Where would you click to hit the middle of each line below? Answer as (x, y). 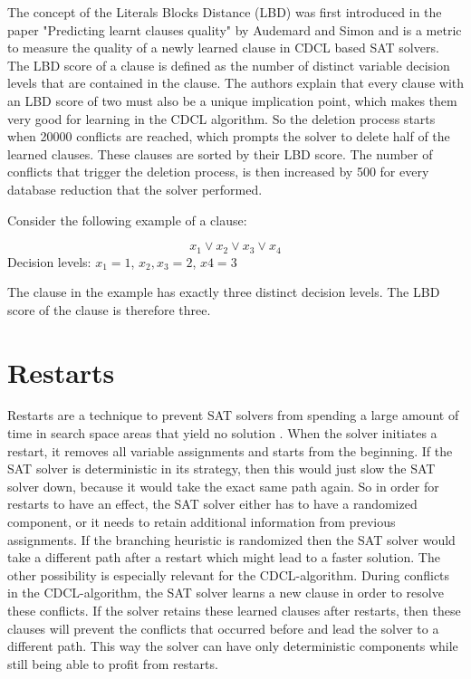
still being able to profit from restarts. (113, 663)
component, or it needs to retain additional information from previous (202, 522)
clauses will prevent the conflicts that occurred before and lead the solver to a (223, 628)
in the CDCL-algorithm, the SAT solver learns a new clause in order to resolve (226, 593)
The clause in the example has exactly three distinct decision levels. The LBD (224, 292)
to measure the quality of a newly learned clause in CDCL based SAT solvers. (223, 48)
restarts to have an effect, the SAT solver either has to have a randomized (212, 504)
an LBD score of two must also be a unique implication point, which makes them (232, 100)
